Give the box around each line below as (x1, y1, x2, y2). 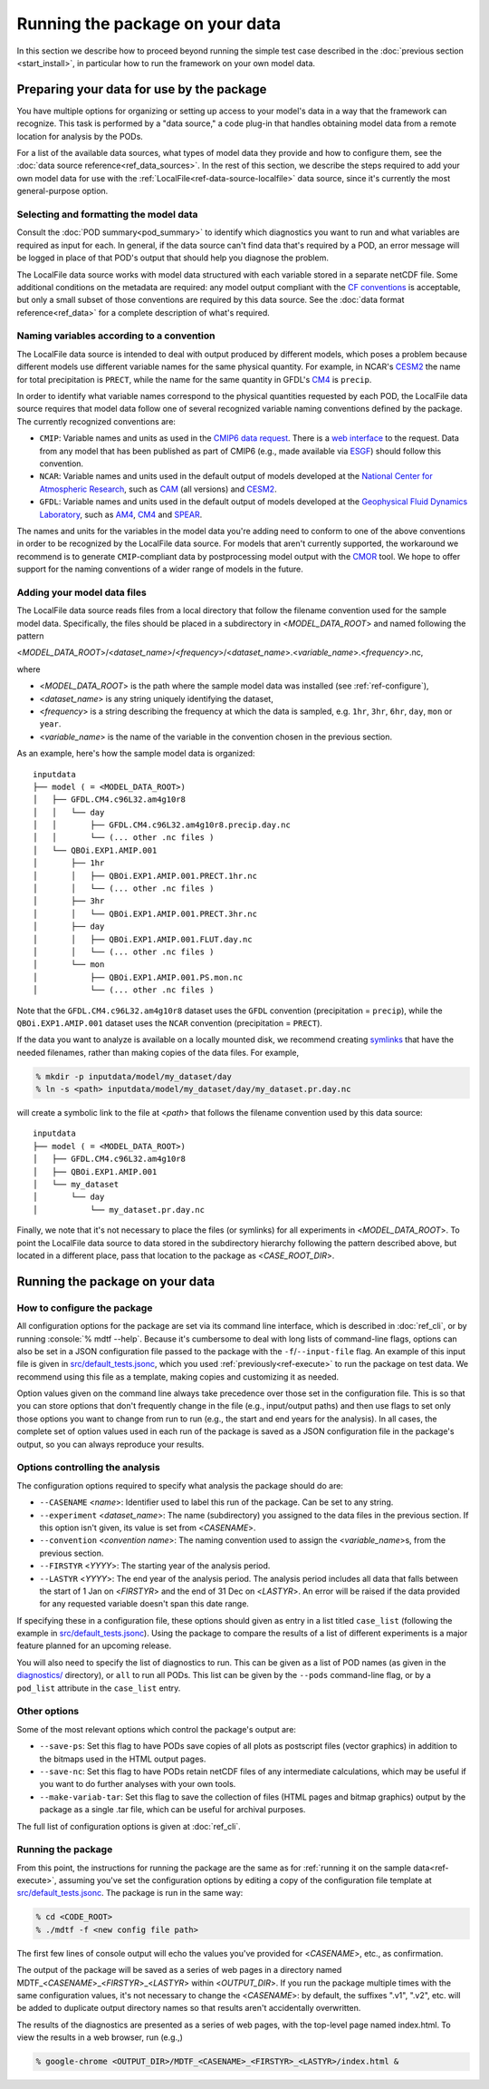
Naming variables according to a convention (16, 329, 216, 342)
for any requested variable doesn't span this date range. (39, 1598, 249, 1609)
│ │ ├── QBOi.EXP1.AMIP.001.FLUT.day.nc (33, 934, 253, 944)
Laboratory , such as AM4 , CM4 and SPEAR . (39, 509, 203, 520)
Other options (16, 1705, 80, 1718)
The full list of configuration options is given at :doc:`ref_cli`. (16, 1821, 242, 1831)
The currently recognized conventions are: (16, 415, 177, 426)
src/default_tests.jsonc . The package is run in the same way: (16, 1888, 244, 1899)
